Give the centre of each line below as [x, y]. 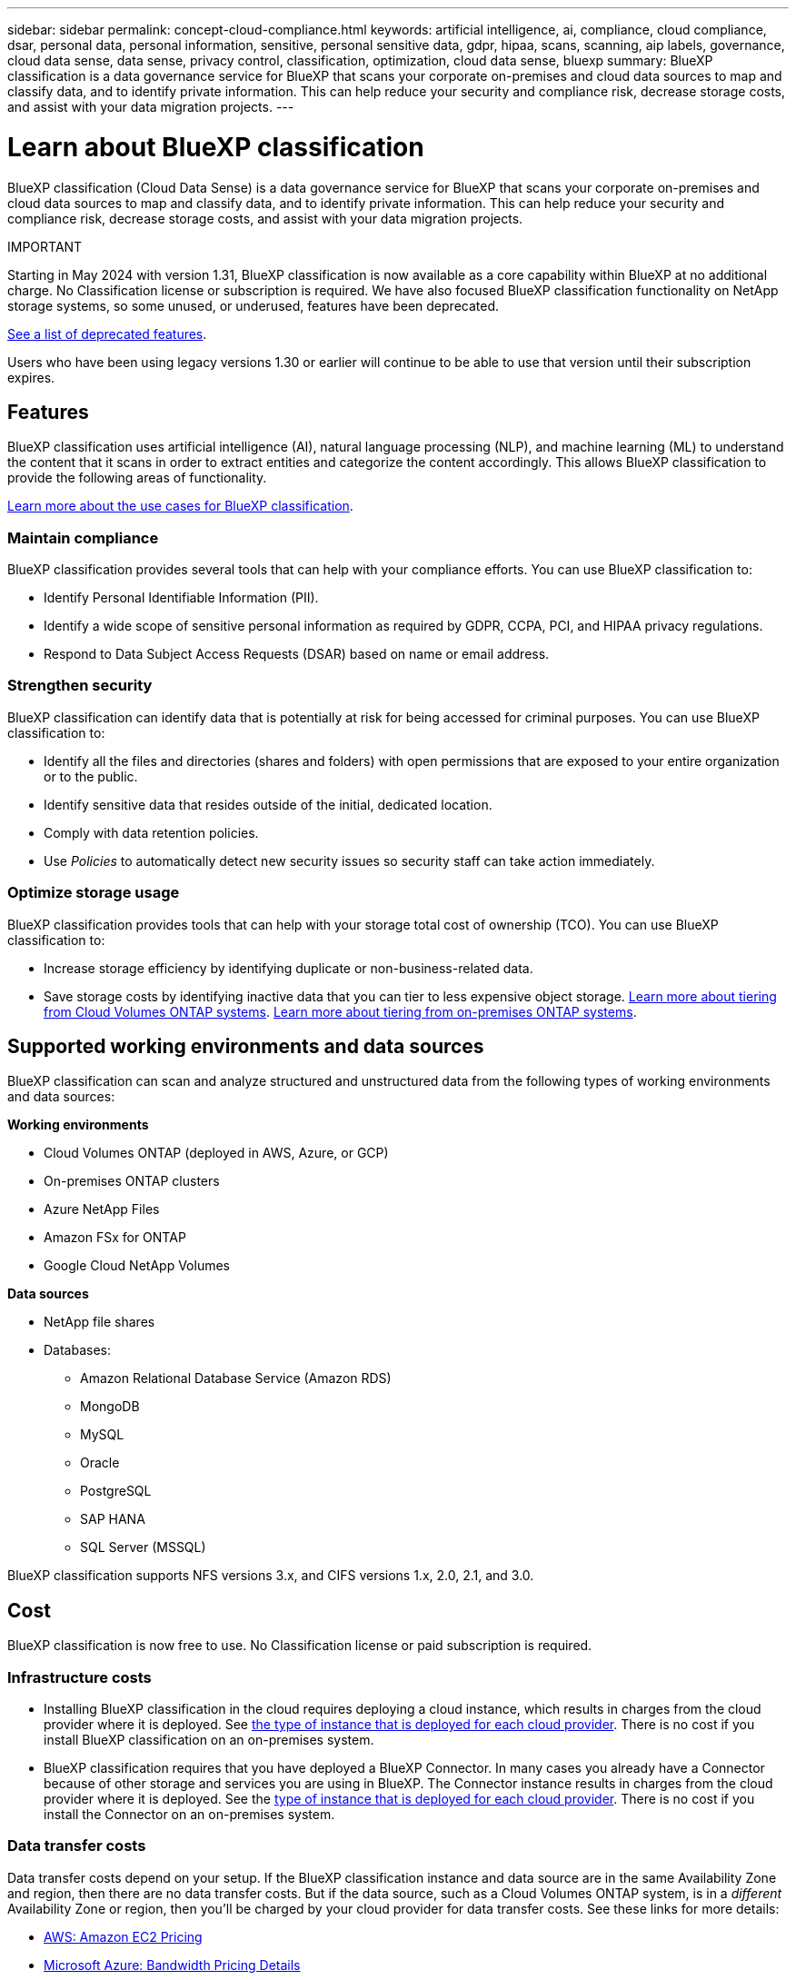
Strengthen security [80, 686]
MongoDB [110, 1407]
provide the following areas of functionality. [137, 478]
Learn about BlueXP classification [216, 147]
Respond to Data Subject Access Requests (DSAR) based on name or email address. [297, 654]
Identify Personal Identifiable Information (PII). [181, 598]
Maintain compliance [83, 537]
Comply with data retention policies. [151, 832]
